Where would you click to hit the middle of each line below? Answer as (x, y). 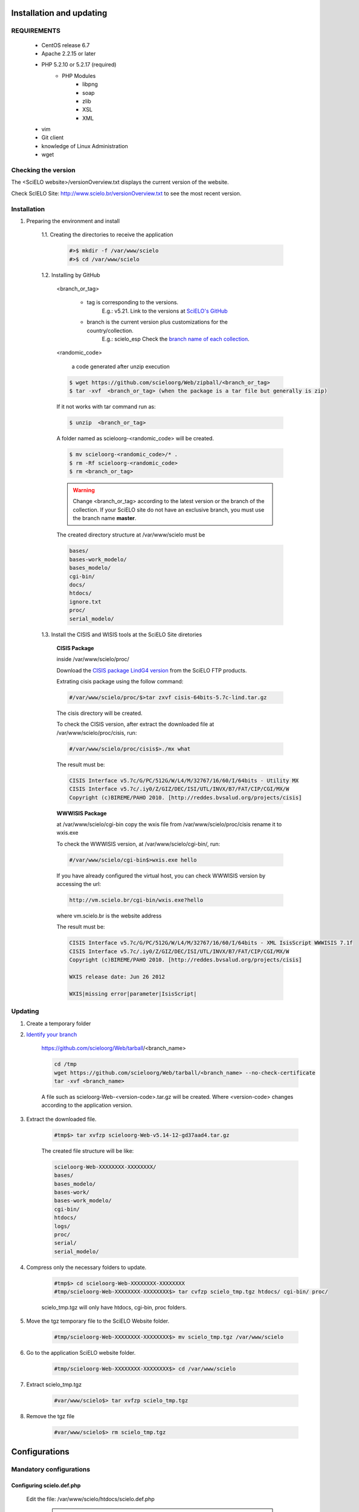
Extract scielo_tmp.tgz (54, 1384)
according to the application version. (87, 1105)
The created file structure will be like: (88, 1151)
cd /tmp (65, 1064)
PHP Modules (79, 76)
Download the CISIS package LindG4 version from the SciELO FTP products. (152, 670)
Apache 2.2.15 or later (69, 53)
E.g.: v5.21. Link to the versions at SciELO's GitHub (165, 311)
